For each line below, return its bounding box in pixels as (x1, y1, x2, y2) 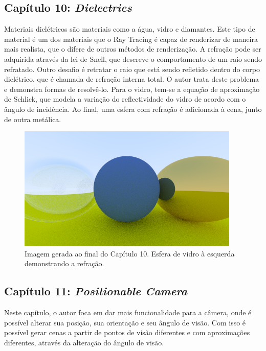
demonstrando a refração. (25, 258, 104, 269)
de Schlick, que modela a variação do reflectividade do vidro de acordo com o (4, 93, 246, 104)
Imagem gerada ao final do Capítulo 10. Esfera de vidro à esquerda (25, 248, 235, 259)
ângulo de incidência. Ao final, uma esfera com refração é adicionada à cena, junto (4, 103, 262, 114)
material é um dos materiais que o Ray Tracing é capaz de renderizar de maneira (4, 33, 258, 44)
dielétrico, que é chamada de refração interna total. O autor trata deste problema (4, 74, 259, 84)
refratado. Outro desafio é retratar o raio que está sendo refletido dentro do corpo (4, 63, 260, 74)
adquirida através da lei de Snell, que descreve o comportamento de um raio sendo (4, 53, 262, 64)
